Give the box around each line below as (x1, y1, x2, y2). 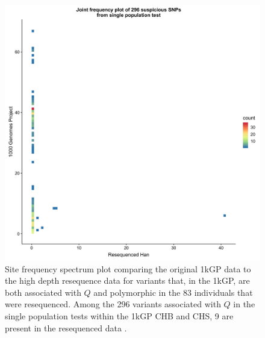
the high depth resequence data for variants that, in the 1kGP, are (5, 274, 250, 287)
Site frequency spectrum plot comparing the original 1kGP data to (5, 262, 251, 275)
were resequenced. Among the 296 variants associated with (5, 298, 221, 310)
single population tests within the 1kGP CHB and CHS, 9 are (5, 309, 234, 322)
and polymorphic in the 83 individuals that (93, 286, 253, 298)
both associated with (5, 286, 81, 298)
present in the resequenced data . (5, 321, 127, 334)
